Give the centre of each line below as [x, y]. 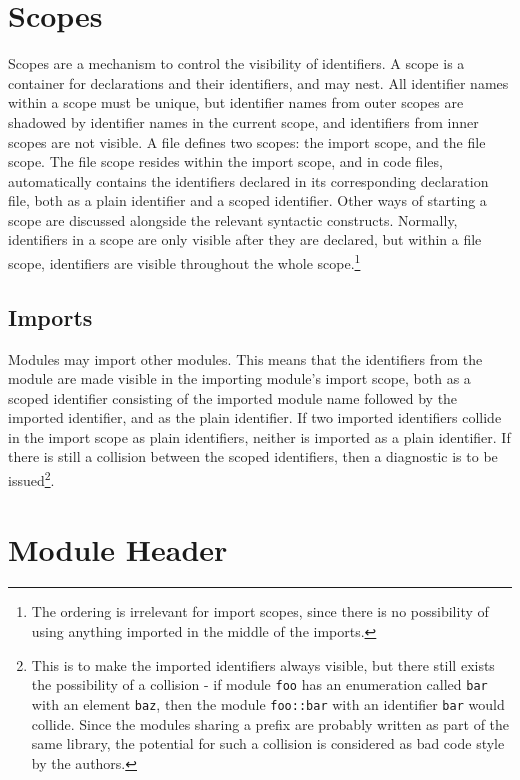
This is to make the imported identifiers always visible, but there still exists [263, 664]
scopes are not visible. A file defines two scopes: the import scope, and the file [247, 141]
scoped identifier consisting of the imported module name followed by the [233, 397]
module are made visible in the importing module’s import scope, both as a [239, 378]
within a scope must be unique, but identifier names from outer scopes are [236, 102]
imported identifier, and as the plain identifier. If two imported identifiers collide [255, 417]
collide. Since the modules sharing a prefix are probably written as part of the [270, 723]
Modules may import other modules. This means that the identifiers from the [245, 358]
